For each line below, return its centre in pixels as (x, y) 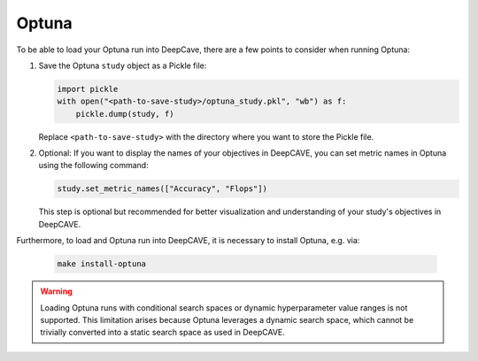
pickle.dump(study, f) (125, 114)
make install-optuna (101, 264)
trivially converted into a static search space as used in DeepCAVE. (162, 333)
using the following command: (94, 165)
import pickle (88, 89)
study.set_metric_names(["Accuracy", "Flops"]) (162, 189)
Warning (56, 291)
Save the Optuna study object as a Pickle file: (123, 65)
